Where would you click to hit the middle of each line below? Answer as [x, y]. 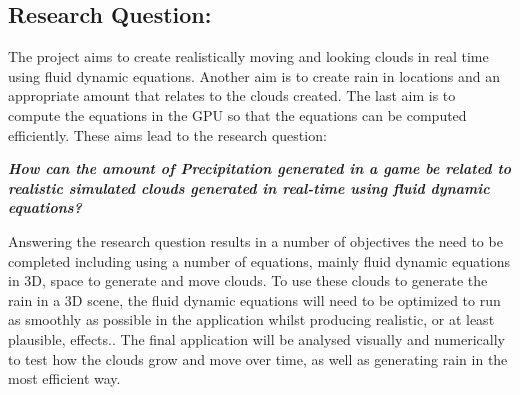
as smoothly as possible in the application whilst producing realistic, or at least [251, 319]
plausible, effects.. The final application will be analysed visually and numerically [256, 338]
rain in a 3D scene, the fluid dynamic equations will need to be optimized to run [254, 299]
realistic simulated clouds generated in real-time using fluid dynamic [249, 187]
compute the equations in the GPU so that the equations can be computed [237, 114]
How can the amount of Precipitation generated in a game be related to [260, 168]
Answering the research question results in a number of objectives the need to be [255, 240]
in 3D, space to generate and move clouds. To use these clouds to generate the [248, 280]
